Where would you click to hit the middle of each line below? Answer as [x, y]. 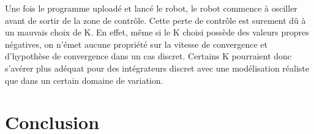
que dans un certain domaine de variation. [84, 80]
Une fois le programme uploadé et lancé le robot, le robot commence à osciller [151, 8]
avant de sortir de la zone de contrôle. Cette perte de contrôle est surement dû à [155, 20]
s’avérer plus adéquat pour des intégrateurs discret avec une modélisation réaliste [157, 68]
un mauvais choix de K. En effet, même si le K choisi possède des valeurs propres [157, 32]
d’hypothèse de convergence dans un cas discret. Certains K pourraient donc [148, 56]
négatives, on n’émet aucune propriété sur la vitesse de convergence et [136, 44]
